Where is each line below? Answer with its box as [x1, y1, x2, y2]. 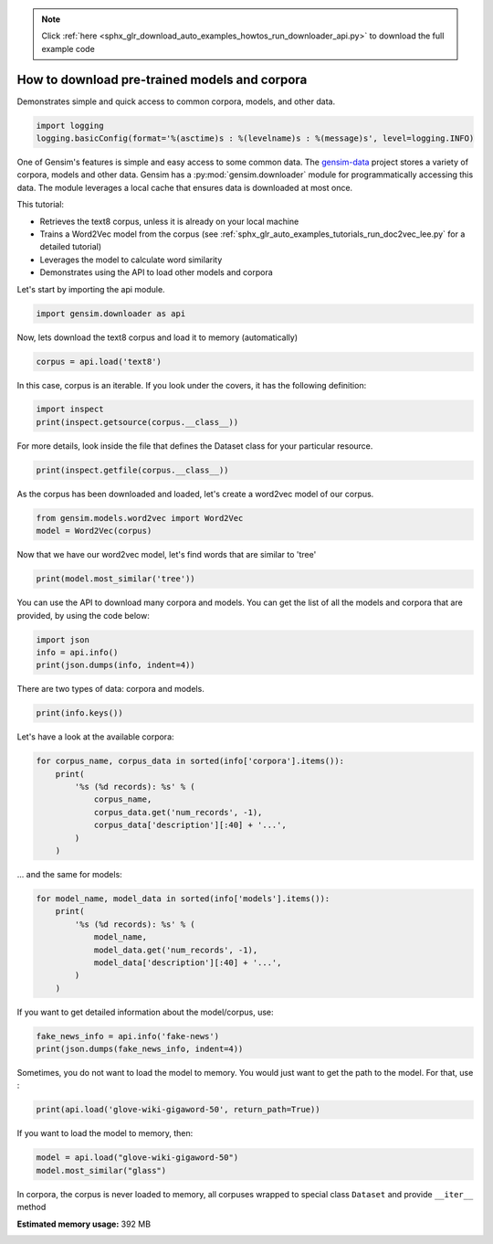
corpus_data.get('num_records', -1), [93, 807, 263, 817]
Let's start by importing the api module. [16, 283, 165, 294]
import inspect [36, 404, 104, 415]
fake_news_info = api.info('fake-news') [36, 1031, 219, 1041]
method [16, 1202, 47, 1213]
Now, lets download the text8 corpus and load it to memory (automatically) [16, 332, 299, 343]
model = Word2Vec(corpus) [36, 526, 152, 537]
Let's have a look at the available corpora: [16, 731, 174, 742]
